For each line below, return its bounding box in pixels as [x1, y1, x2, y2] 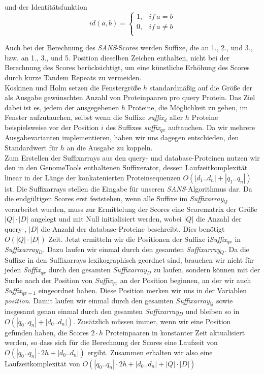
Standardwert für [5, 142, 58, 152]
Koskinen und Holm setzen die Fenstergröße [5, 82, 141, 92]
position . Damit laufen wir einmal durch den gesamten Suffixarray [5, 295, 210, 306]
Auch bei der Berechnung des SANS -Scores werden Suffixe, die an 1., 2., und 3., [5, 42, 253, 53]
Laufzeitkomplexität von [5, 358, 80, 368]
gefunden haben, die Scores [5, 327, 89, 337]
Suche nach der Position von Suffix [5, 274, 113, 285]
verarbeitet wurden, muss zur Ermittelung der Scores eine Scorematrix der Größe [5, 203, 257, 214]
